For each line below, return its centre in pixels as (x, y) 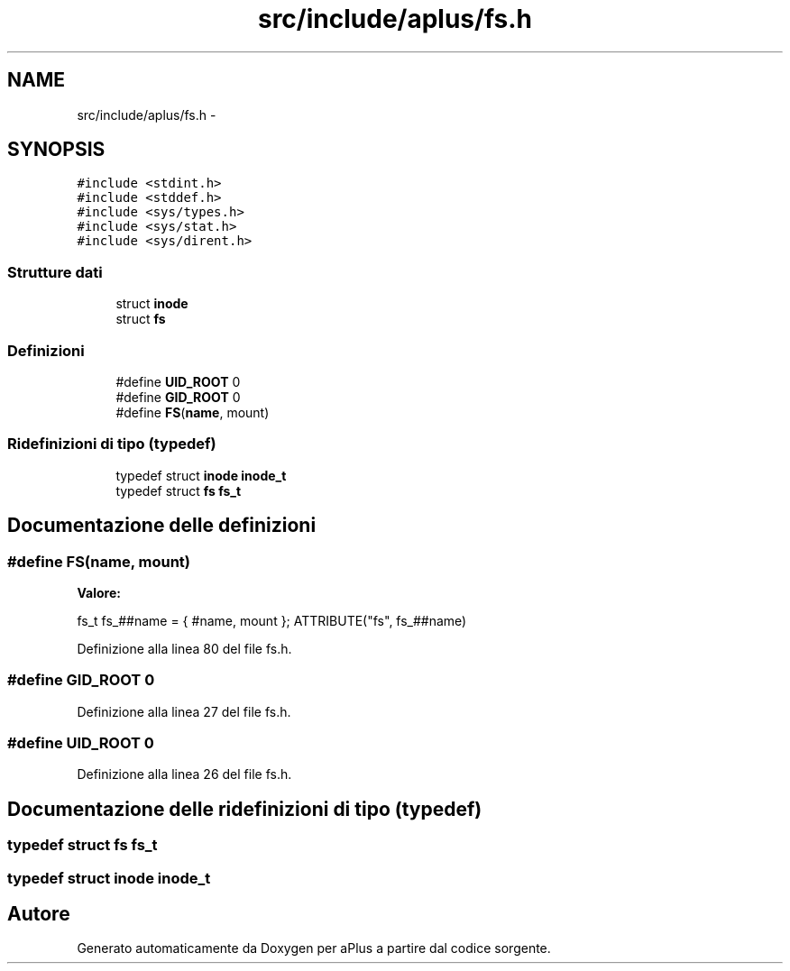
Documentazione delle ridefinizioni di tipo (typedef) (245, 809)
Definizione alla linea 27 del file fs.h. (184, 711)
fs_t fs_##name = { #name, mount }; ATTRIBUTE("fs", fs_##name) (272, 620)
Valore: (99, 592)
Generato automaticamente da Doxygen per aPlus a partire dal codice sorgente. (314, 948)
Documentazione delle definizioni (162, 526)
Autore (39, 914)
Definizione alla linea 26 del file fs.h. (184, 774)
